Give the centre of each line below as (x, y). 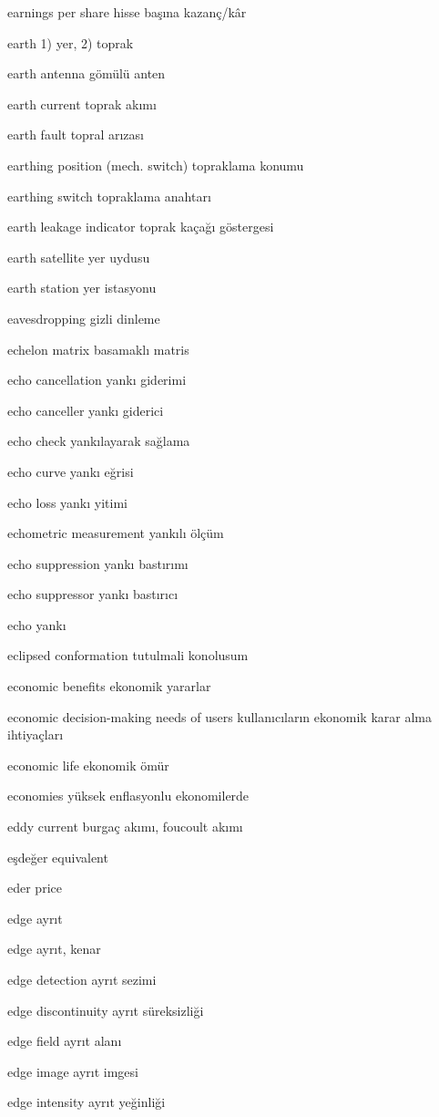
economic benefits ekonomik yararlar (109, 686)
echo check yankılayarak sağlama (99, 441)
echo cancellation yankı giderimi (97, 380)
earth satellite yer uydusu (79, 257)
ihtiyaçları (36, 734)
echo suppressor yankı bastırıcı (93, 594)
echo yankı (37, 624)
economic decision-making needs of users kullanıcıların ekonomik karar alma (219, 716)
